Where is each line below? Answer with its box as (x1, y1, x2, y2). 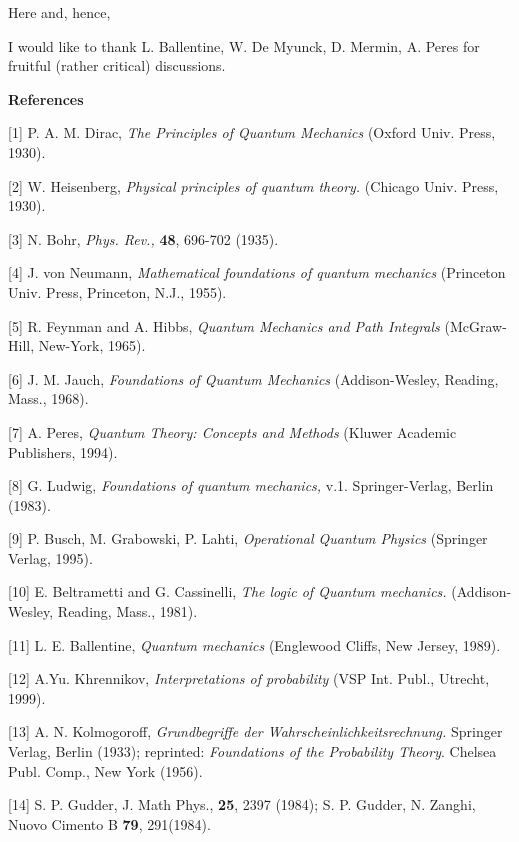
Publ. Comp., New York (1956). (8, 760, 203, 781)
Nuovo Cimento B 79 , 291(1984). (8, 813, 211, 834)
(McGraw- (444, 315, 507, 336)
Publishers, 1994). (8, 441, 118, 462)
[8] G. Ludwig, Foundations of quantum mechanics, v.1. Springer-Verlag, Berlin (8, 475, 494, 496)
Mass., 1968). (8, 388, 89, 409)
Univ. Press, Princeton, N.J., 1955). (8, 281, 227, 302)
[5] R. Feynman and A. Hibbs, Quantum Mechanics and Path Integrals (8, 315, 440, 336)
